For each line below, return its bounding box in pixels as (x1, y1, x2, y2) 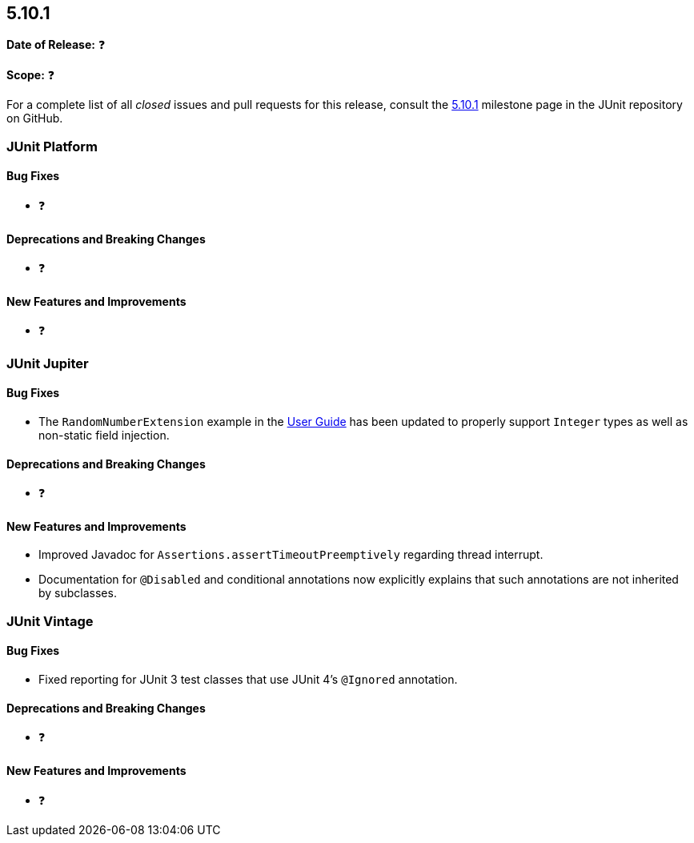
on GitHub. (6, 111, 63, 126)
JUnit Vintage (6, 612, 94, 629)
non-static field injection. (38, 428, 170, 443)
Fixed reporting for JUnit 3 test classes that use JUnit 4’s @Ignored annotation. (38, 672, 458, 687)
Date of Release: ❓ (6, 38, 106, 52)
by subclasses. (38, 586, 117, 600)
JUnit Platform (6, 138, 98, 155)
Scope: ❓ (6, 68, 55, 82)
